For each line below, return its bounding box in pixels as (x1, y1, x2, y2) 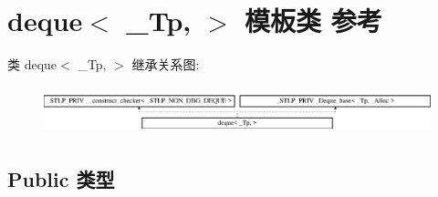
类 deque (7, 55, 57, 74)
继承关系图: (131, 55, 200, 74)
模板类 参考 (245, 2, 382, 39)
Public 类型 (7, 165, 115, 193)
